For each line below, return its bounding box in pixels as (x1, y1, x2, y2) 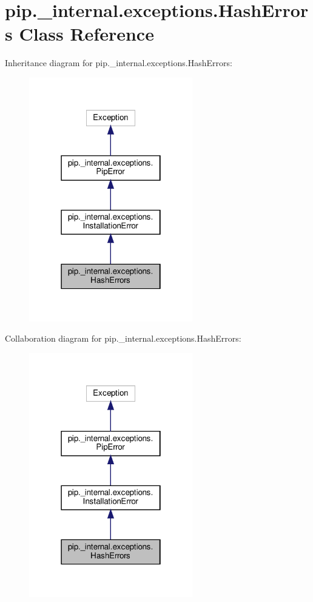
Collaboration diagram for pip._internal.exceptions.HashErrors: (5, 332, 241, 345)
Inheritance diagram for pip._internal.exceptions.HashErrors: (5, 56, 232, 69)
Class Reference (19, 21, 154, 46)
